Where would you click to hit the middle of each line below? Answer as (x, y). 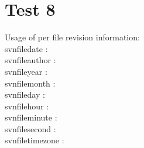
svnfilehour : (27, 106)
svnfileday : (25, 94)
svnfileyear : (26, 71)
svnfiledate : (26, 48)
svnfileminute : (31, 117)
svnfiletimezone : (35, 140)
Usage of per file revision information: (72, 37)
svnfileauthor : (30, 60)
